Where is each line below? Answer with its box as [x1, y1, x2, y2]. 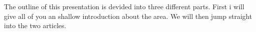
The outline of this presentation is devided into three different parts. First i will [4, 1, 245, 11]
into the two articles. [4, 20, 66, 31]
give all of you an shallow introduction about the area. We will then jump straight [4, 11, 252, 21]
